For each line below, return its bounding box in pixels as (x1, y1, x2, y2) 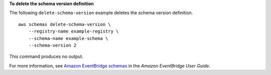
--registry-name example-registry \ (28, 28, 119, 34)
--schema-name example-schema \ (28, 35, 108, 41)
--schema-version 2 (28, 42, 77, 48)
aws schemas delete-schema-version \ (18, 21, 111, 27)
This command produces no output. (9, 53, 84, 59)
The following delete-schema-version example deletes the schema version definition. (9, 10, 193, 16)
